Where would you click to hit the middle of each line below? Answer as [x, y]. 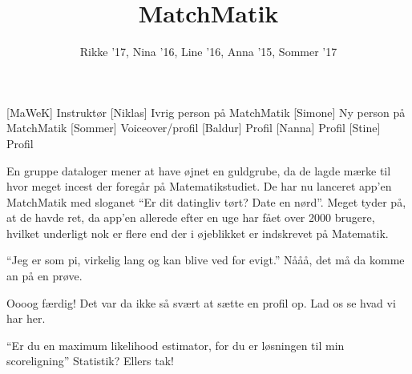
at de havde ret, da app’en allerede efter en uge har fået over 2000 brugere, [191, 217]
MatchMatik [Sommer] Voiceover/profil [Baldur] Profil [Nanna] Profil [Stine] [194, 128]
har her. [26, 318]
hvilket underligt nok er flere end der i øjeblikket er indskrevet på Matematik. [198, 233]
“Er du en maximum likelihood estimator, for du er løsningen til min [176, 345]
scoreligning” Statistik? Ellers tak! [90, 361]
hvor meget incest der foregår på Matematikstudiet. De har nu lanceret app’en [199, 186]
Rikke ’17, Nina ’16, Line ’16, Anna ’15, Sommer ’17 [208, 52]
